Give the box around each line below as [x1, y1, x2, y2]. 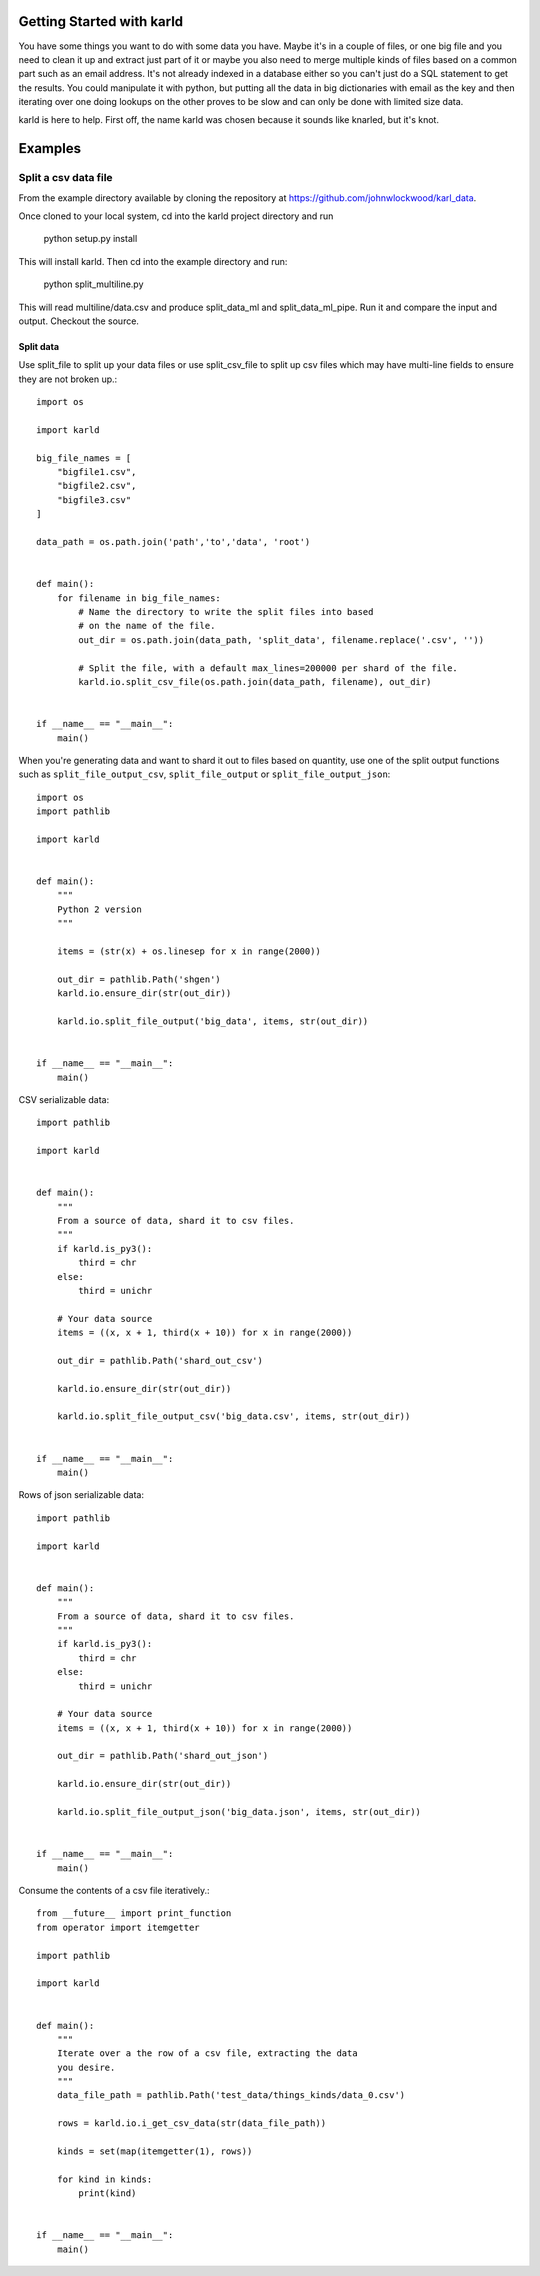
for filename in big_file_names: [56, 592, 222, 604]
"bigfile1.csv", [56, 466, 137, 478]
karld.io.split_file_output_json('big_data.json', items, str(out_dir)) [56, 1806, 422, 1818]
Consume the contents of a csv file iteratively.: [18, 1884, 210, 1896]
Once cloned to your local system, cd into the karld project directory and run [18, 210, 334, 222]
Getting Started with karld [18, 13, 184, 30]
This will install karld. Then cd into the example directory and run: [18, 255, 288, 267]
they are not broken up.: [18, 373, 118, 385]
